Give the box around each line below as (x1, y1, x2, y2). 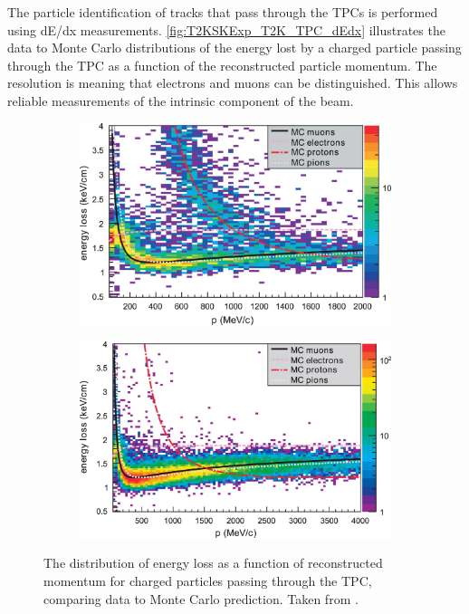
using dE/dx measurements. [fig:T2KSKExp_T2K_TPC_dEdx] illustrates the (7, 20, 445, 39)
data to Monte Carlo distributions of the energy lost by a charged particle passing (7, 38, 462, 57)
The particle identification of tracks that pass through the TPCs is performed (7, 3, 438, 21)
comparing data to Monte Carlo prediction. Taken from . (43, 589, 359, 608)
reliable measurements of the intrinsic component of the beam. (7, 91, 354, 110)
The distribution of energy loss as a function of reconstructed (43, 553, 383, 572)
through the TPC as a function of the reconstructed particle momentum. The (7, 55, 437, 74)
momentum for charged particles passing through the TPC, (43, 571, 372, 590)
